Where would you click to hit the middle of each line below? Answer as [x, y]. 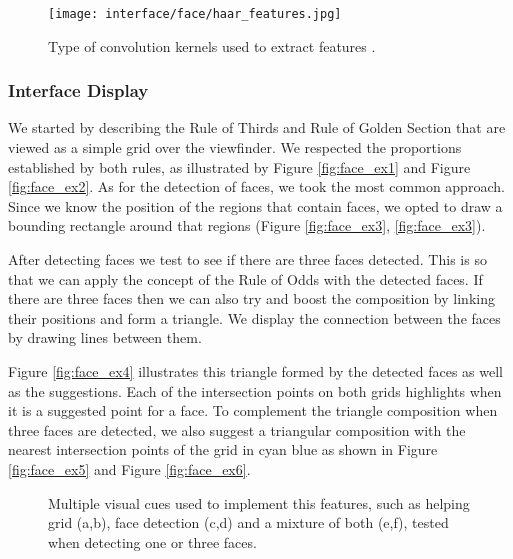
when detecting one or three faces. [152, 541]
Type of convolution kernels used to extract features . [212, 45]
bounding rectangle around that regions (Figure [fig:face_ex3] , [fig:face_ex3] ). [247, 225]
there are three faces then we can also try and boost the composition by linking [251, 298]
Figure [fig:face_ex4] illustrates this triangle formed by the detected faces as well [255, 371]
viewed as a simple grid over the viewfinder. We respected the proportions [235, 147]
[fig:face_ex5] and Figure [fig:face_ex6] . [129, 468]
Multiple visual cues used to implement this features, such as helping [259, 502]
